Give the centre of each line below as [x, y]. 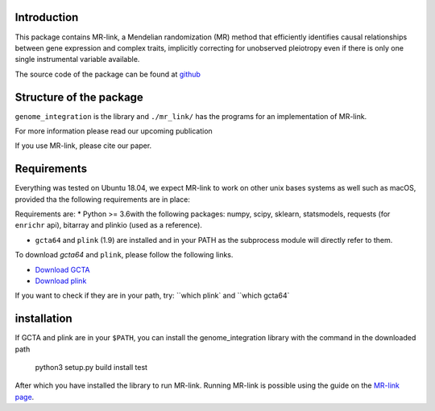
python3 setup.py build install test [91, 368]
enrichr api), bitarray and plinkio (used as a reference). [109, 225]
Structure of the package [79, 97]
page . [25, 397]
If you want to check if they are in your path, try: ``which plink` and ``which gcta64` [152, 296]
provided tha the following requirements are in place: [103, 199]
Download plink [61, 281]
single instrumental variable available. [77, 60]
